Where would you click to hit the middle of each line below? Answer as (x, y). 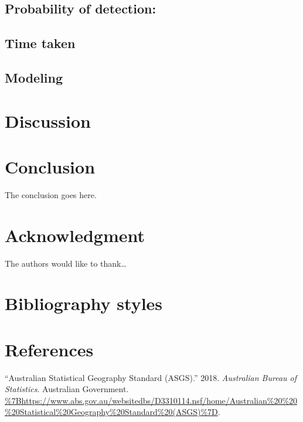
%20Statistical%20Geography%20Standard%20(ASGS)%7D (111, 412)
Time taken (40, 43)
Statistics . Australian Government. (67, 389)
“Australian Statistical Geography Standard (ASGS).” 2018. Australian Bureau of (151, 377)
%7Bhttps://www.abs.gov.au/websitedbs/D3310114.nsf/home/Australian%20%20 (151, 400)
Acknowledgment (75, 235)
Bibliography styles (84, 303)
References (49, 349)
